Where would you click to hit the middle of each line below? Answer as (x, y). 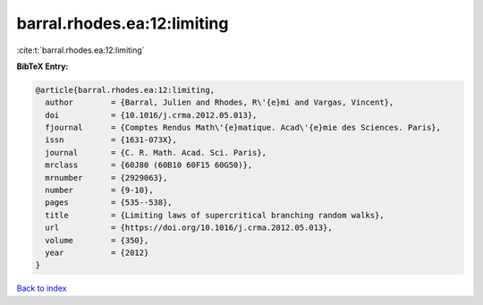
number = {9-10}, (99, 191)
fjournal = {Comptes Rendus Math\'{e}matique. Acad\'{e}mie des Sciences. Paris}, (243, 128)
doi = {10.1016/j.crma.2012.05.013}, (151, 115)
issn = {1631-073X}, (111, 140)
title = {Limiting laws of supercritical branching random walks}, (215, 215)
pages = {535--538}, (109, 203)
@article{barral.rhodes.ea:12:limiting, (125, 90)
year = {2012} (97, 253)
